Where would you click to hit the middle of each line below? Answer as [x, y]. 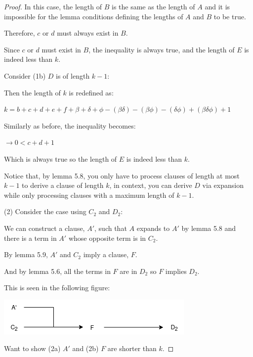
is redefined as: [91, 92]
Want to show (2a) [32, 348]
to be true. [230, 16]
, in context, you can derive [151, 185]
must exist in [61, 49]
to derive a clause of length [63, 185]
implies [176, 271]
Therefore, [20, 33]
